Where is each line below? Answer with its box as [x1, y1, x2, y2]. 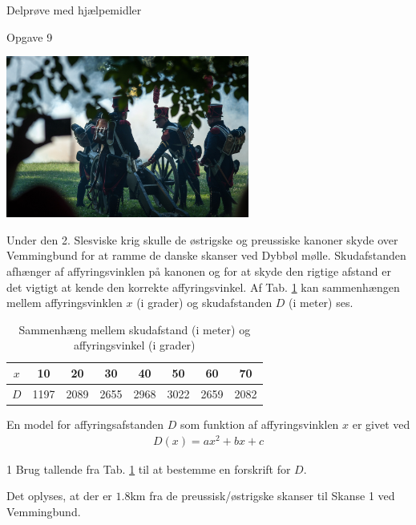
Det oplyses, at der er [6, 487, 112, 504]
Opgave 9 [6, 28, 53, 45]
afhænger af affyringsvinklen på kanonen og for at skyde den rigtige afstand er [6, 263, 391, 280]
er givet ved [352, 415, 410, 432]
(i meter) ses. [289, 294, 353, 311]
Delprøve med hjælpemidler [6, 2, 142, 18]
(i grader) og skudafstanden [136, 294, 273, 311]
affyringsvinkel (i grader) [74, 337, 196, 353]
